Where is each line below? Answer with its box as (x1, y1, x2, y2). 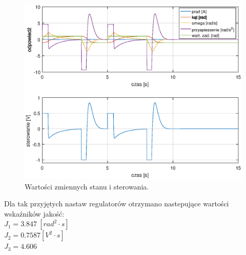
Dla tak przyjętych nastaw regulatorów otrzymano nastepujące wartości (4, 198, 229, 209)
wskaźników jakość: (4, 208, 65, 219)
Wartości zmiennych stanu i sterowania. (25, 181, 149, 192)
